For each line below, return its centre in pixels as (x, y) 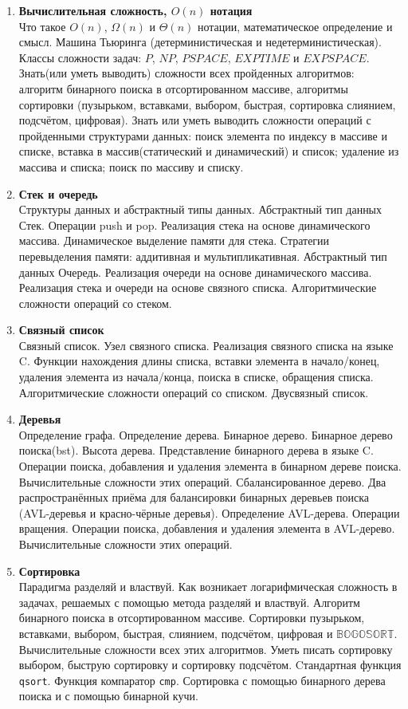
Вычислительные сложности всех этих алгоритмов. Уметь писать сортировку (206, 649)
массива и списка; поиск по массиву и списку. (131, 166)
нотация (231, 10)
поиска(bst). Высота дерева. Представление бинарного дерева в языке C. (196, 450)
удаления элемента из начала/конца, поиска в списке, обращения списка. (196, 377)
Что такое (42, 26)
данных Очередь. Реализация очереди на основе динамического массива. (195, 272)
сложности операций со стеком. (95, 303)
